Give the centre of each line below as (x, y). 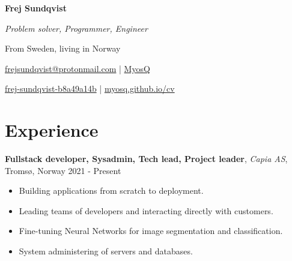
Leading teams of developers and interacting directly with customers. (146, 210)
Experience (52, 130)
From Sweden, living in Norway (63, 48)
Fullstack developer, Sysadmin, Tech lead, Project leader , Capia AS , (146, 159)
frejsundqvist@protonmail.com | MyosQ (78, 68)
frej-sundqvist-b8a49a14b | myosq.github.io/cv (90, 88)
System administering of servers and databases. (106, 251)
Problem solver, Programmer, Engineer (76, 28)
